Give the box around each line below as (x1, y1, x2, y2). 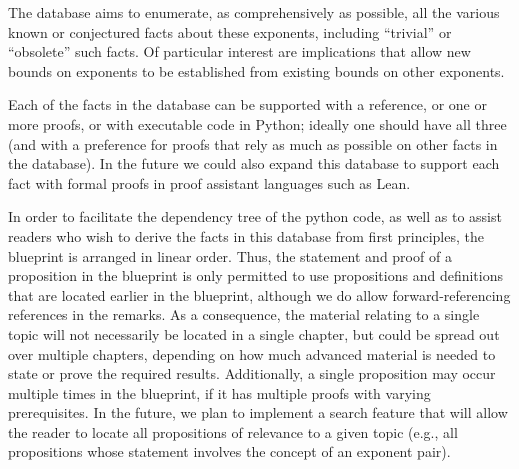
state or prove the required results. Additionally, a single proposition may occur (8, 363, 496, 384)
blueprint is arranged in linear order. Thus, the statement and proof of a (8, 245, 452, 266)
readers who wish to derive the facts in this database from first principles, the (8, 225, 484, 246)
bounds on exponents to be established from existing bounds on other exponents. (8, 60, 505, 81)
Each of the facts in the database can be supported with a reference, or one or (8, 94, 487, 115)
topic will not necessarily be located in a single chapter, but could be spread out (8, 323, 500, 344)
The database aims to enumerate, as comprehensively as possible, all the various (8, 2, 500, 22)
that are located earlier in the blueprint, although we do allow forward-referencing (8, 284, 511, 305)
